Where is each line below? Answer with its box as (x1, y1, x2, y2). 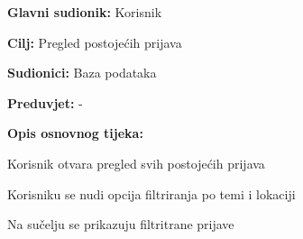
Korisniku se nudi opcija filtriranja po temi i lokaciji (7, 184, 296, 203)
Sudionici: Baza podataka (7, 63, 157, 82)
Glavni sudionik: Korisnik (7, 3, 162, 21)
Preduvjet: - (7, 93, 83, 112)
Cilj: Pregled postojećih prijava (7, 32, 182, 51)
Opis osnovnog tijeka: (7, 124, 143, 142)
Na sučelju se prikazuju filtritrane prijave (7, 215, 234, 234)
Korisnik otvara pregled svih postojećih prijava (7, 153, 265, 172)
